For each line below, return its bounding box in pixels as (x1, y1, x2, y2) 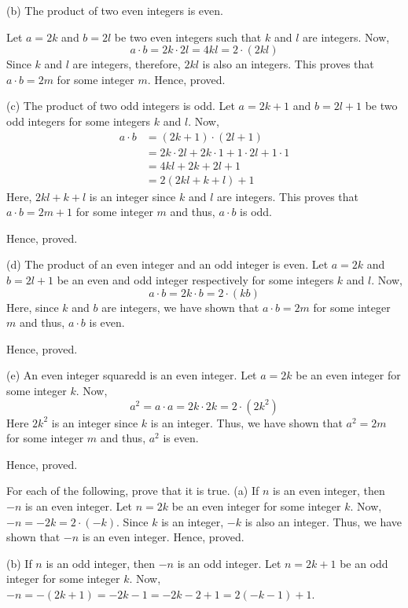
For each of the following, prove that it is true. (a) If (6, 482, 259, 499)
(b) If (6, 555, 32, 571)
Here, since (6, 299, 59, 315)
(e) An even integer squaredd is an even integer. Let (6, 367, 257, 383)
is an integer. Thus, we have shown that (150, 414, 343, 430)
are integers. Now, (303, 28, 390, 45)
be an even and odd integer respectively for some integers (57, 272, 334, 288)
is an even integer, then (272, 482, 385, 499)
